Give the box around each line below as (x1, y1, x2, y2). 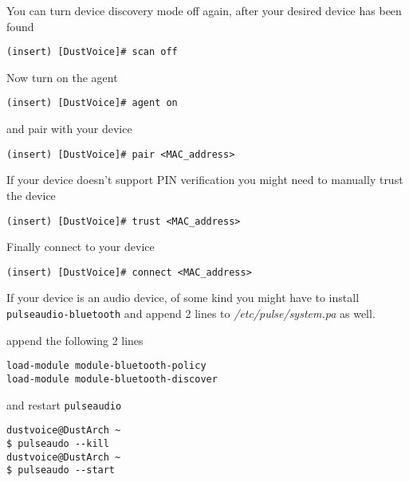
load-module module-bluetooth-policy (6, 360, 206, 372)
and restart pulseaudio (6, 396, 122, 413)
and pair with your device (6, 120, 132, 137)
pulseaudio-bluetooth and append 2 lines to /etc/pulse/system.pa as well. (6, 305, 376, 322)
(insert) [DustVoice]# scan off (6, 46, 178, 58)
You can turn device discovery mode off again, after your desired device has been (6, 2, 402, 18)
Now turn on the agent (6, 69, 118, 85)
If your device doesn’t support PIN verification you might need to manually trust (6, 171, 403, 188)
